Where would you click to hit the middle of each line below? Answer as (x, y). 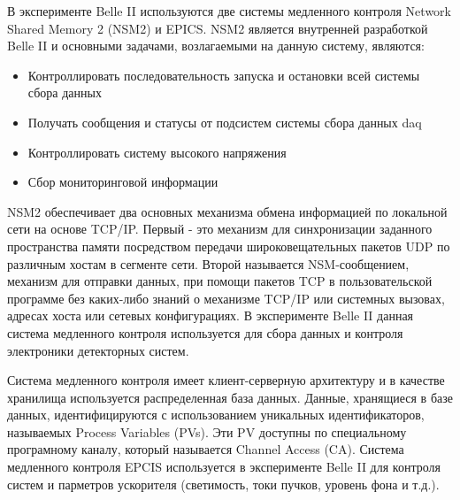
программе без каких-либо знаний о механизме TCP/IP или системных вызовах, (226, 298)
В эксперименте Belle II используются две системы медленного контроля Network (229, 11)
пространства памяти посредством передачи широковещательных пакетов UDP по (229, 246)
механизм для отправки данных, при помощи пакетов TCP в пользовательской (220, 281)
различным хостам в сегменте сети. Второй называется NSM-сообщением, (208, 263)
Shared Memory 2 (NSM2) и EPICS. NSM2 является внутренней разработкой (218, 28)
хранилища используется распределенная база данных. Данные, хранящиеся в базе (230, 397)
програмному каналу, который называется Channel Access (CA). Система (206, 449)
